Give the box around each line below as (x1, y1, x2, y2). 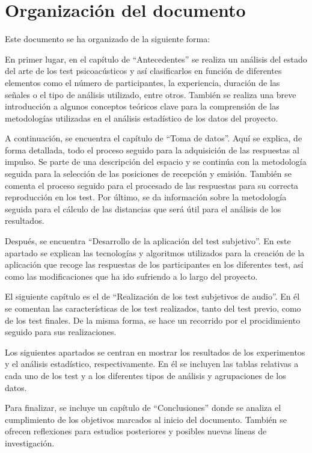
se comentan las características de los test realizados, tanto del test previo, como (5, 302, 301, 314)
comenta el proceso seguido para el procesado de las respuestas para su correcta (5, 179, 299, 191)
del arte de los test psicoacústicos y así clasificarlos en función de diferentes (5, 64, 282, 77)
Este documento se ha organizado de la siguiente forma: (5, 32, 210, 45)
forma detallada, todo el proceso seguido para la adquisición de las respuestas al (5, 143, 299, 156)
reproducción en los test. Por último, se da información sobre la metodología (5, 191, 287, 203)
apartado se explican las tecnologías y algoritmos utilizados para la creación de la (5, 246, 305, 259)
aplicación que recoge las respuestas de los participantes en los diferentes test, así (5, 258, 304, 271)
